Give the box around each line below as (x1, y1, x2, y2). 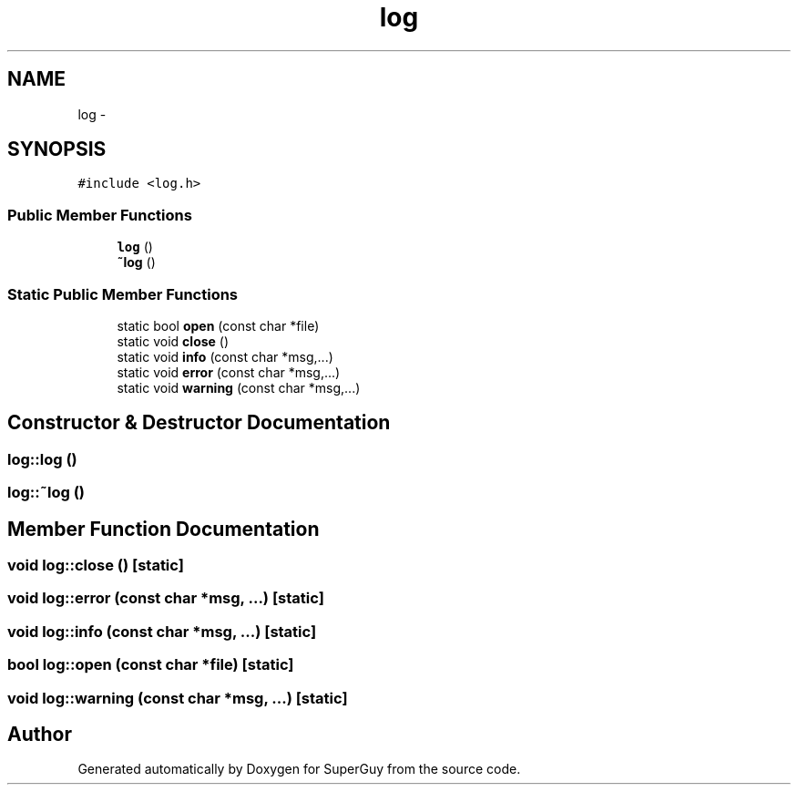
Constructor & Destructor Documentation (7, 411, 391, 435)
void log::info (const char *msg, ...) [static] (7, 622, 317, 641)
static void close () (117, 333, 230, 349)
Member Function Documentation (7, 517, 320, 540)
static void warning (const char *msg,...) (117, 379, 361, 396)
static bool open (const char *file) (117, 317, 320, 334)
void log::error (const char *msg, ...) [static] (7, 589, 324, 608)
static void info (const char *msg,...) (117, 348, 333, 365)
